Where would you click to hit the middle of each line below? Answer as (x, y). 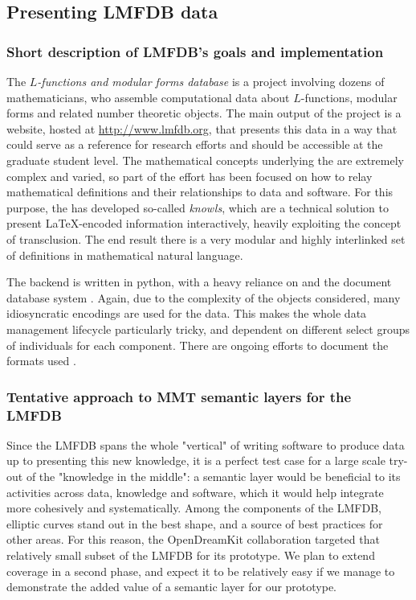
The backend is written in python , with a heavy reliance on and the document (199, 282)
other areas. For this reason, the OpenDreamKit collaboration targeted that (193, 539)
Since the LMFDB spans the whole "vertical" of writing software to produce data (206, 444)
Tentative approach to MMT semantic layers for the (179, 396)
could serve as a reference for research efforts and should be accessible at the (195, 144)
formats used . (41, 361)
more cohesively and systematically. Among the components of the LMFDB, (194, 508)
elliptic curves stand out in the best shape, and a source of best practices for (195, 523)
